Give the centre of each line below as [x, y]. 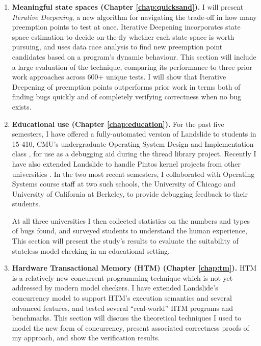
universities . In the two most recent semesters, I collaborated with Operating [133, 174]
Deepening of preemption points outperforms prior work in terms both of [126, 86]
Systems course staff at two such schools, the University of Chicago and [124, 184]
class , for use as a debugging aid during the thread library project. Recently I [134, 154]
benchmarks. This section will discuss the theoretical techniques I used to [127, 318]
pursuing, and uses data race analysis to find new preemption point [117, 47]
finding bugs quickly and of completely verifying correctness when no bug [126, 97]
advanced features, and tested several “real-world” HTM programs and [123, 308]
